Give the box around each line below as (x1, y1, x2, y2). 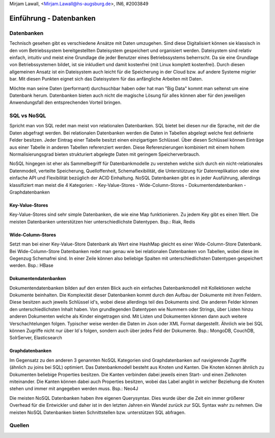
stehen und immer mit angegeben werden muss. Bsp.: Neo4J (9, 386, 139, 392)
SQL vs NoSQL (9, 112, 46, 119)
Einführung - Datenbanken (9, 14, 96, 22)
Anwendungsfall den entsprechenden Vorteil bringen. (9, 99, 122, 105)
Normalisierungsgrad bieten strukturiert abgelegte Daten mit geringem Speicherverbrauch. (9, 151, 201, 157)
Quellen (9, 422, 30, 429)
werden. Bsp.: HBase (9, 262, 53, 268)
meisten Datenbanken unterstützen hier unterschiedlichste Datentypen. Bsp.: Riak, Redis (9, 218, 196, 225)
